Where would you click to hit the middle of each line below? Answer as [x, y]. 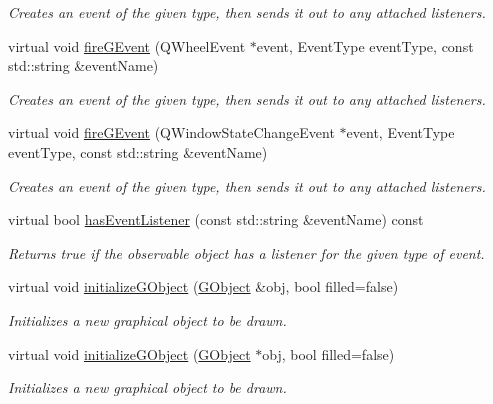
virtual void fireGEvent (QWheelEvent [127, 45]
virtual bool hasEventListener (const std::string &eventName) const [216, 219]
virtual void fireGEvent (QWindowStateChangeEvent [171, 132]
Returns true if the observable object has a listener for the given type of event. [246, 252]
